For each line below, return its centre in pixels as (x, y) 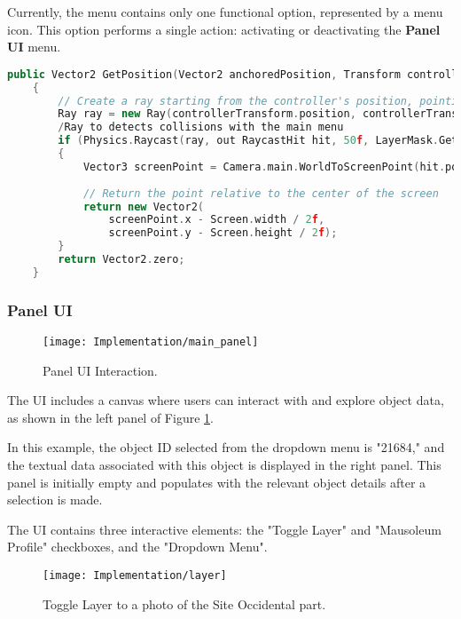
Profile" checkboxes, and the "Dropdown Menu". (137, 547)
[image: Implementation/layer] (135, 575)
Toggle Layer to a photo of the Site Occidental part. (184, 603)
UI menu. (34, 47)
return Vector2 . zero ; (121, 260)
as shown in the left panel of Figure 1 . (110, 417)
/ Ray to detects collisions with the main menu (201, 127)
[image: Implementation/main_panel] (151, 342)
